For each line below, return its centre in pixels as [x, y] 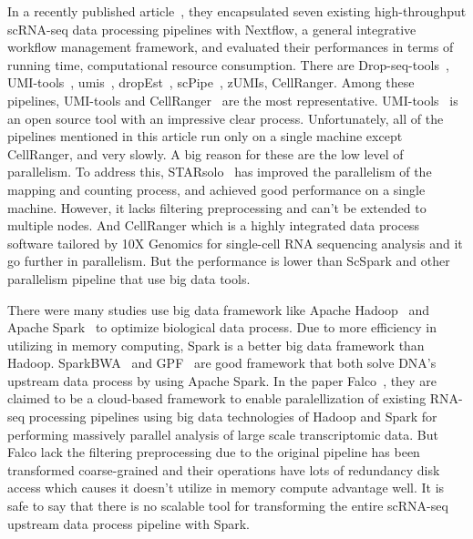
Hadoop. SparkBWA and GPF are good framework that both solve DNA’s [222, 363]
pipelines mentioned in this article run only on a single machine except [205, 136]
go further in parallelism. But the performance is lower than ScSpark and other [229, 261]
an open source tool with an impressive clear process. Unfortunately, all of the [226, 118]
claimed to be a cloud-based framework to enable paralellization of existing [217, 398]
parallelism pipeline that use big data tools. [129, 278]
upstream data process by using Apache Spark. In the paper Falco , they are [222, 380]
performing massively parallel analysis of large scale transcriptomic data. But [223, 434]
